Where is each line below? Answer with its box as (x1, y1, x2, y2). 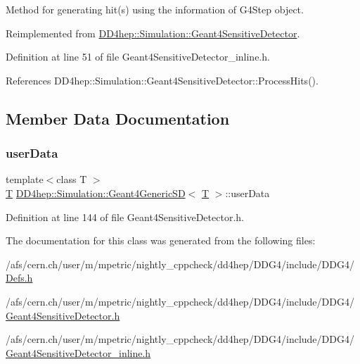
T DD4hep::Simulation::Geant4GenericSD (6, 185, 186, 200)
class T (56, 172, 87, 187)
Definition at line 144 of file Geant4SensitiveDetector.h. (6, 209, 244, 224)
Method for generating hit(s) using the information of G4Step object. (6, 2, 304, 16)
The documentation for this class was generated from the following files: (6, 233, 316, 248)
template (6, 172, 44, 187)
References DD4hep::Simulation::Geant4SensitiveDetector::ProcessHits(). (6, 73, 319, 87)
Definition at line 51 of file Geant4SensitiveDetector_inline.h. (6, 49, 270, 64)
